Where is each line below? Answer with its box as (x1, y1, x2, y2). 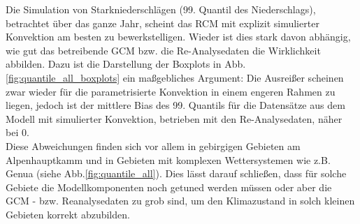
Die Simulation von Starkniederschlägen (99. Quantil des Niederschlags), (6, 2, 316, 16)
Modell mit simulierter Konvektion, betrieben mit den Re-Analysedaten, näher (6, 111, 343, 126)
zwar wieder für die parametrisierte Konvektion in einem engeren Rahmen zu (6, 84, 336, 98)
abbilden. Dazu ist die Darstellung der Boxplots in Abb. (6, 57, 246, 71)
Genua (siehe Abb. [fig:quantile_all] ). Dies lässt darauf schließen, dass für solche (6, 166, 347, 181)
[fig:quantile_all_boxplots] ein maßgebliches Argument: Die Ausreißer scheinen (6, 70, 344, 84)
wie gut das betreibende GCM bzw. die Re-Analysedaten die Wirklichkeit (6, 43, 321, 57)
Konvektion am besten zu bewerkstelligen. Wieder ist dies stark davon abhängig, (6, 29, 351, 44)
